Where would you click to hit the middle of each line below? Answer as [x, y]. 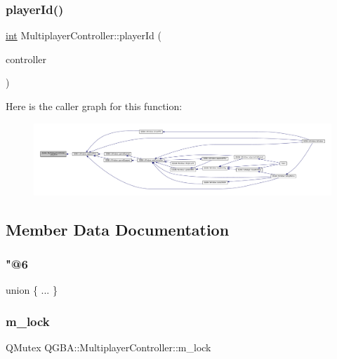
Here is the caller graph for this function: [94, 106]
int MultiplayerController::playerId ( [84, 35]
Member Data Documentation [118, 229]
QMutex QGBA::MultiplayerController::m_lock [108, 347]
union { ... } [32, 290]
